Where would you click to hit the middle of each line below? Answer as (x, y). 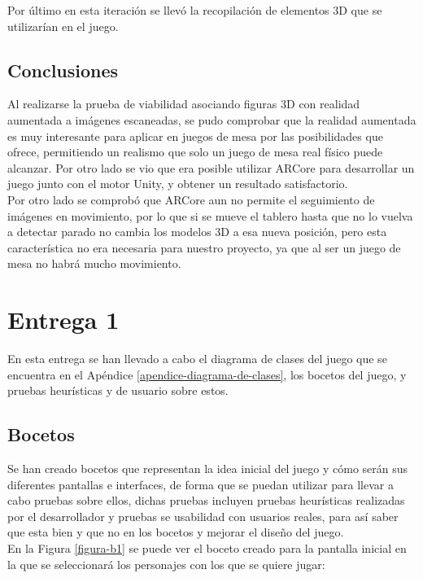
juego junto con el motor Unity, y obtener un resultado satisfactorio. (178, 184)
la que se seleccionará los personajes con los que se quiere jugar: (166, 564)
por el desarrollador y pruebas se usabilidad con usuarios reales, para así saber (203, 516)
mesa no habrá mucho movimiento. (94, 263)
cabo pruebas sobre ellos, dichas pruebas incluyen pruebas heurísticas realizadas (206, 500)
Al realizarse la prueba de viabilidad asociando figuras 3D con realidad (184, 104)
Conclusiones (63, 70)
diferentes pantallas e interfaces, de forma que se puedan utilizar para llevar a (201, 484)
